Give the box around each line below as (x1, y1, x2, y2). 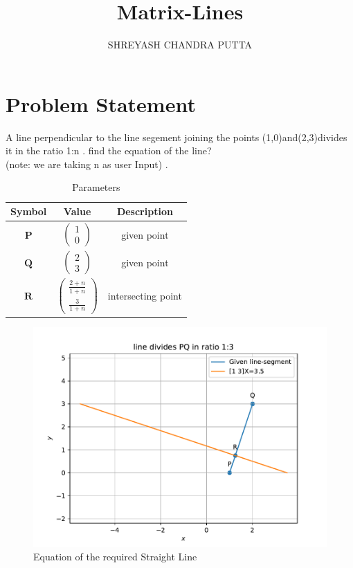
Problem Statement (6, 89, 196, 118)
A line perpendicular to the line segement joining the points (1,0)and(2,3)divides (6, 129, 347, 144)
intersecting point (107, 288, 182, 303)
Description (116, 204, 173, 219)
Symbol (10, 204, 47, 219)
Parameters (72, 180, 120, 194)
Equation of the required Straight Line (33, 549, 197, 564)
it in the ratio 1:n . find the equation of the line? (6, 143, 212, 158)
